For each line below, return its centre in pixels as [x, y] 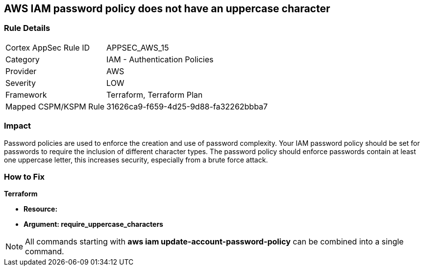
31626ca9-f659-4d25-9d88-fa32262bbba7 [187, 106]
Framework [26, 94]
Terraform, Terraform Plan [155, 94]
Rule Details [27, 28]
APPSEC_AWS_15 [138, 47]
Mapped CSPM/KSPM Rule [55, 106]
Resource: [41, 209]
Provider [21, 71]
